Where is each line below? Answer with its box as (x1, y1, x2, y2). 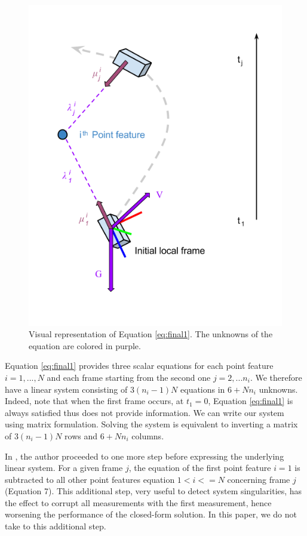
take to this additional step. (5, 520, 106, 532)
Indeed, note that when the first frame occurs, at (5, 395, 184, 407)
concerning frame (227, 473, 290, 485)
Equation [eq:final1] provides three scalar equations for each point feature (5, 359, 274, 372)
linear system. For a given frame (5, 461, 123, 474)
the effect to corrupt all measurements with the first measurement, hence (5, 496, 272, 509)
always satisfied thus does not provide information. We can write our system (5, 406, 284, 418)
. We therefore (250, 371, 302, 383)
